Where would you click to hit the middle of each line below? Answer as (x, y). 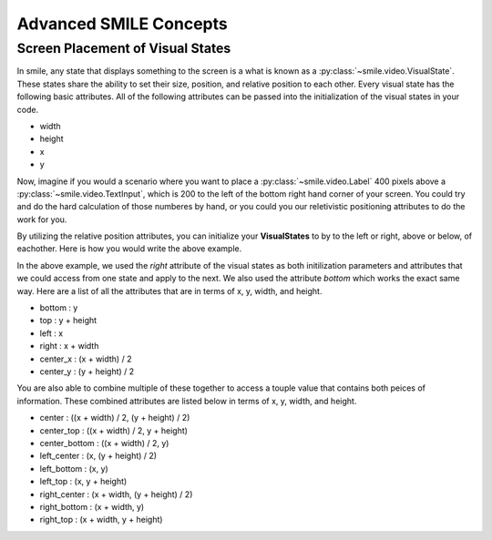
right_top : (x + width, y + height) (101, 520)
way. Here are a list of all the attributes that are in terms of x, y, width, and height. (169, 290)
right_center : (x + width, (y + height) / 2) (116, 494)
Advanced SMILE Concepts (122, 24)
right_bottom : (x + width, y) (92, 506)
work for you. (42, 219)
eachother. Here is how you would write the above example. (129, 249)
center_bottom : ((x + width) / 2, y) (104, 443)
